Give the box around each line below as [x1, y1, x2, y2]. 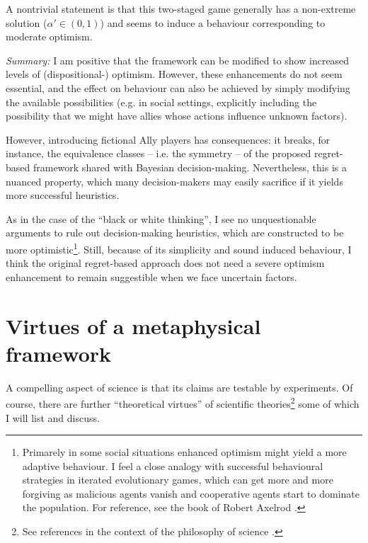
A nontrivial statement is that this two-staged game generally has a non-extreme [6, 1, 356, 16]
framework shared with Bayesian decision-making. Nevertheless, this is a [33, 159, 347, 174]
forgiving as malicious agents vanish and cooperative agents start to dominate [22, 486, 360, 501]
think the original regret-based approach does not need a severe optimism [6, 256, 325, 270]
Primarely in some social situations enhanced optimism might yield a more [22, 445, 347, 459]
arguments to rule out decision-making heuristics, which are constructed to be [6, 225, 344, 240]
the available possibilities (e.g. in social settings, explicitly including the [6, 94, 317, 109]
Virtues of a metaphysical [6, 311, 261, 340]
